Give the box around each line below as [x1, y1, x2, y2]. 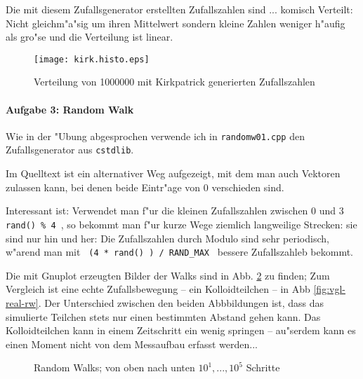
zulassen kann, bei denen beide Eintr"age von [6, 179, 201, 194]
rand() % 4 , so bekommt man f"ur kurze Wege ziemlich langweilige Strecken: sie [6, 216, 357, 231]
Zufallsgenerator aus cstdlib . [6, 142, 134, 157]
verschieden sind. [211, 179, 284, 194]
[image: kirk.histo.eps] [34, 54, 150, 64]
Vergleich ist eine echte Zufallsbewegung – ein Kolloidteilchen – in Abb [6, 282, 310, 296]
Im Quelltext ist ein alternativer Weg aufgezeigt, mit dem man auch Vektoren [6, 166, 341, 181]
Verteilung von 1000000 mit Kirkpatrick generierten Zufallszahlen [34, 74, 315, 89]
